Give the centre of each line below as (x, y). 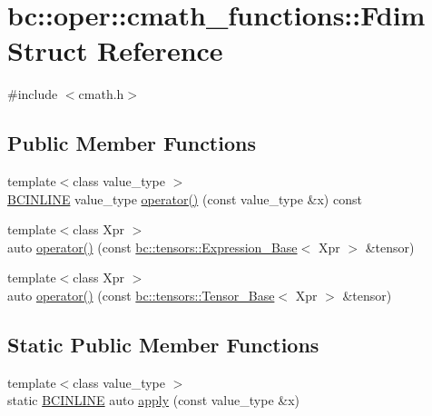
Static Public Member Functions (163, 345)
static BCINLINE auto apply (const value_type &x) (153, 400)
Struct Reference (115, 50)
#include (33, 94)
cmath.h (101, 94)
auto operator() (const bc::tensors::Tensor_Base (141, 296)
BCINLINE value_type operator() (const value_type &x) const (185, 198)
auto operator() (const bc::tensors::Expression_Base (152, 247)
